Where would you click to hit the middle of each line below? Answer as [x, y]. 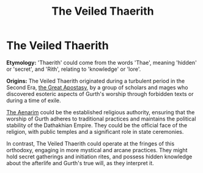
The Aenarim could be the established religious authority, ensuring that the [101, 112]
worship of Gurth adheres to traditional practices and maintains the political [101, 119]
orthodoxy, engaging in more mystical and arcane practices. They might [97, 150]
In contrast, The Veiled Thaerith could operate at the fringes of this [90, 143]
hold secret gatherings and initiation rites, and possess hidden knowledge [99, 156]
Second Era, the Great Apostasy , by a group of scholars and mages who [97, 87]
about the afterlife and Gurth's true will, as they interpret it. [80, 163]
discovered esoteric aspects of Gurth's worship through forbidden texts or [100, 94]
